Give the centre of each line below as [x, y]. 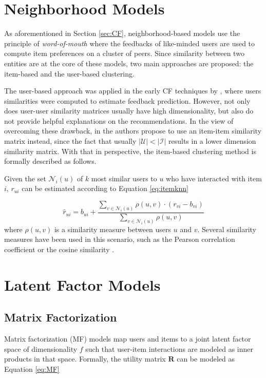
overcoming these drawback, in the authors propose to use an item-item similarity [133, 131]
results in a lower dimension [212, 141]
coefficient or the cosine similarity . [59, 249]
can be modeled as [206, 359]
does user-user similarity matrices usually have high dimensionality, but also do [129, 111]
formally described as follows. [50, 161]
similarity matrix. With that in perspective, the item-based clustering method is [130, 151]
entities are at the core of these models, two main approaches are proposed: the [129, 63]
